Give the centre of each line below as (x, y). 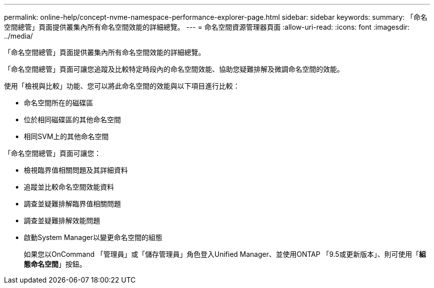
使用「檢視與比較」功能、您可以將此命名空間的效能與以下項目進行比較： (122, 86)
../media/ (19, 36)
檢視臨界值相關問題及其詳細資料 (76, 170)
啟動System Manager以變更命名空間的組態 (93, 237)
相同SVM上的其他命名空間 (66, 136)
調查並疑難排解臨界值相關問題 (72, 204)
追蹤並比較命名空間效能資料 (69, 187)
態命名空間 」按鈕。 (55, 264)
